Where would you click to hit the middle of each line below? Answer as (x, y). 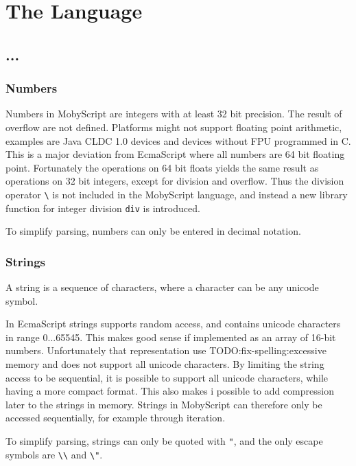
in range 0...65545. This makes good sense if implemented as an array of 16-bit (171, 337)
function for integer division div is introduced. (103, 208)
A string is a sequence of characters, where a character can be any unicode (162, 287)
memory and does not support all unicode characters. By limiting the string (165, 364)
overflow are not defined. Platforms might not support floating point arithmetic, (174, 127)
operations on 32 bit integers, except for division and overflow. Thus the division (175, 181)
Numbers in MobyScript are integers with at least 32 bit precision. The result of (174, 114)
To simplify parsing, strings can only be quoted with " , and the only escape (164, 441)
